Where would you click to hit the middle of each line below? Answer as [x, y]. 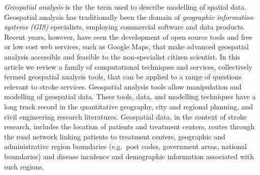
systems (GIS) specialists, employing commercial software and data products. [125, 27]
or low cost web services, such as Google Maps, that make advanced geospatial [126, 47]
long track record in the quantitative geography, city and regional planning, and [129, 106]
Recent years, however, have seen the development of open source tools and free [128, 36]
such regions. [24, 166]
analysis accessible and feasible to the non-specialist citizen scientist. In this [122, 56]
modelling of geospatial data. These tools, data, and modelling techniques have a [130, 96]
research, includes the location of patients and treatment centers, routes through [129, 126]
